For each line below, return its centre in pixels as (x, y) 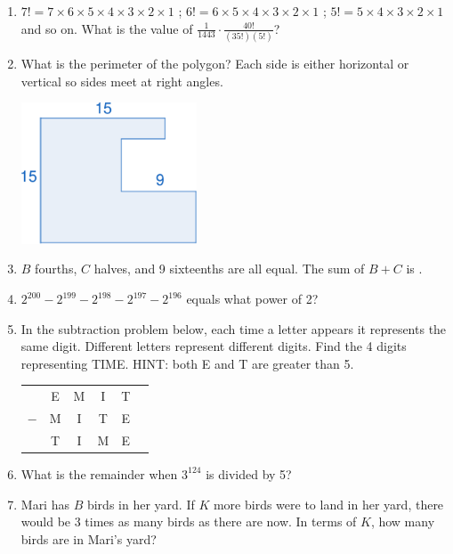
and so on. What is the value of (107, 28)
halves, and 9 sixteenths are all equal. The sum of (229, 269)
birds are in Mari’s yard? (89, 538)
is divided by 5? (249, 473)
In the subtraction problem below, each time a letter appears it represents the (234, 328)
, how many (403, 521)
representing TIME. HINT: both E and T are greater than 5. (187, 363)
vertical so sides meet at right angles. (122, 81)
